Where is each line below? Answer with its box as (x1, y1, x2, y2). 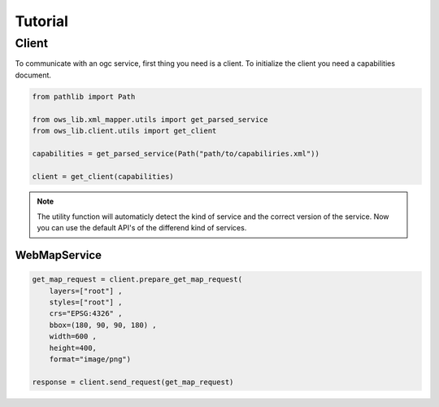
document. (15, 70, 52, 80)
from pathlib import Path (32, 92, 136, 101)
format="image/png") (49, 355, 132, 364)
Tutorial (15, 12, 69, 30)
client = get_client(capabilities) (32, 172, 174, 181)
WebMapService (15, 248, 102, 262)
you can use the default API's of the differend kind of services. (37, 223, 247, 233)
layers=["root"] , (49, 286, 123, 295)
